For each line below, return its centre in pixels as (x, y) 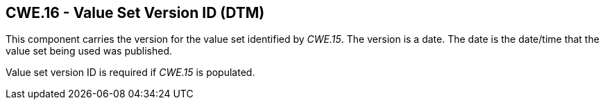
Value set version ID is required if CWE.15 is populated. (130, 73)
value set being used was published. (89, 51)
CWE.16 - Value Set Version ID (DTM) (135, 13)
